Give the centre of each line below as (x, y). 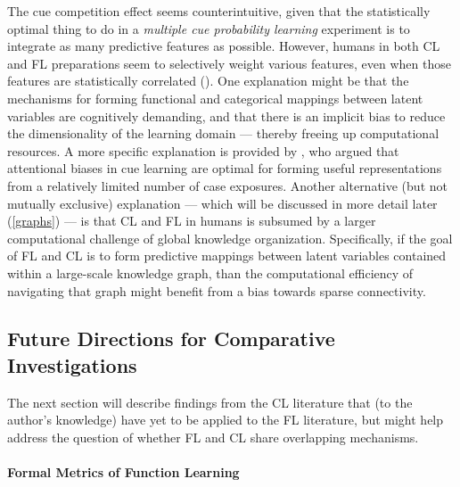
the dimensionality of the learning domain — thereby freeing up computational (223, 133)
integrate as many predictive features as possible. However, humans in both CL (224, 46)
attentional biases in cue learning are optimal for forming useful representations (225, 168)
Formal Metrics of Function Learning (123, 472)
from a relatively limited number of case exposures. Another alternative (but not (227, 185)
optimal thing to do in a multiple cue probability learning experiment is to (209, 28)
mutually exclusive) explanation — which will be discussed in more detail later (222, 203)
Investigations (72, 364)
